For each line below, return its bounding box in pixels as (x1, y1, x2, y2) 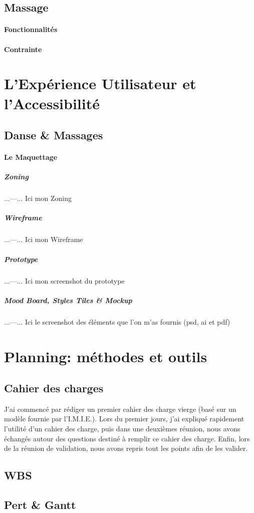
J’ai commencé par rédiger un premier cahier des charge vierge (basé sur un (4, 403, 236, 414)
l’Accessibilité (4, 93, 100, 113)
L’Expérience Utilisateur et (4, 73, 196, 94)
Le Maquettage (4, 152, 58, 162)
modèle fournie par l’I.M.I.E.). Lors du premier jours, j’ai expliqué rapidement (4, 413, 244, 424)
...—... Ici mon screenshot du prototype (4, 275, 125, 286)
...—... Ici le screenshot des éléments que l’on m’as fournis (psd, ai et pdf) (4, 316, 230, 327)
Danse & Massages (4, 127, 103, 143)
